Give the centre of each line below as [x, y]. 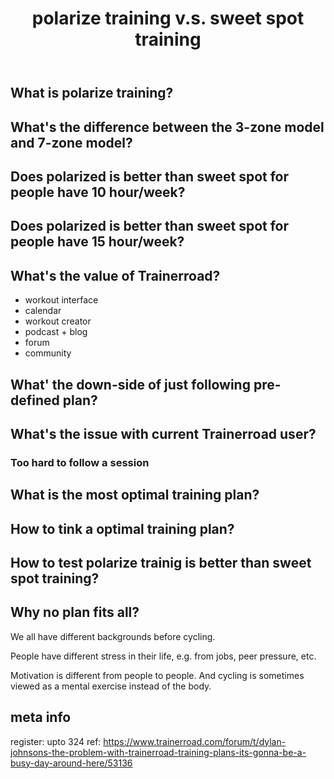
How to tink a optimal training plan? [122, 528]
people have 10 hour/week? [98, 192]
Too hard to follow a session [80, 462]
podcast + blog [56, 332]
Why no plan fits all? [75, 612]
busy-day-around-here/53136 [71, 763]
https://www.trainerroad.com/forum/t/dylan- [195, 741]
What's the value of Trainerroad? [115, 275]
